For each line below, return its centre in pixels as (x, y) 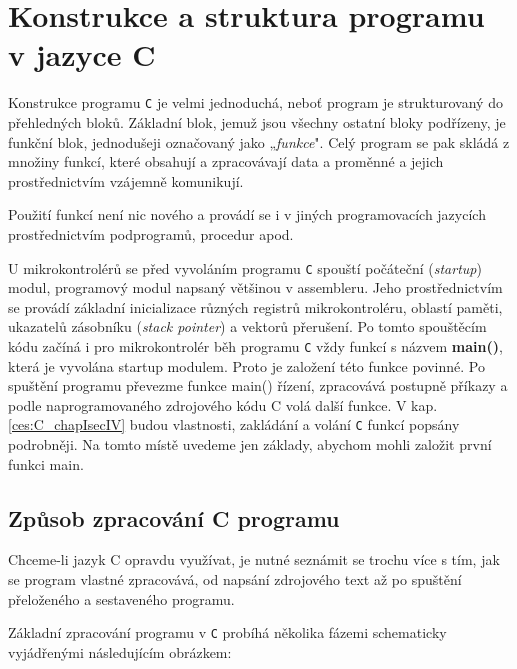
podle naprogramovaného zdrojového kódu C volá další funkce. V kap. (223, 404)
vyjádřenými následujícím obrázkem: (120, 651)
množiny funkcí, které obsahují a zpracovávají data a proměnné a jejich (226, 161)
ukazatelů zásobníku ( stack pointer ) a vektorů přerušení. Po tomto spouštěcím (247, 326)
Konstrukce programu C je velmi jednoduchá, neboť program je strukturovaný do (255, 102)
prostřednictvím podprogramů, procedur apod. (151, 233)
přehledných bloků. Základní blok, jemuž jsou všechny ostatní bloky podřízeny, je (257, 121)
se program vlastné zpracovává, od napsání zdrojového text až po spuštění (235, 579)
